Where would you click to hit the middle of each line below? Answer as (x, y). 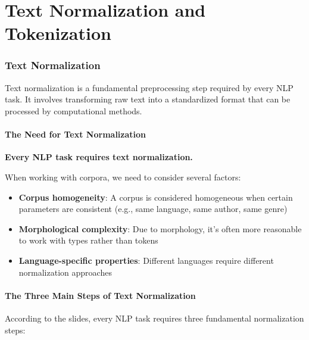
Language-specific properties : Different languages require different (146, 260)
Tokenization (58, 33)
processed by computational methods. (74, 110)
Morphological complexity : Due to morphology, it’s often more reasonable (160, 228)
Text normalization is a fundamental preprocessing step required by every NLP (149, 87)
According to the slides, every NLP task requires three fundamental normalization (154, 318)
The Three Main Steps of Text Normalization (100, 295)
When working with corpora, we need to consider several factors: (123, 177)
